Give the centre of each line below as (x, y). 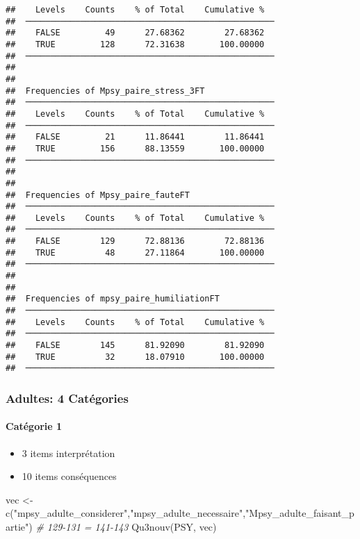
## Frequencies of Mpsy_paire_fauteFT (98, 195)
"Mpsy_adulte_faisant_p (300, 513)
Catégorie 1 (34, 426)
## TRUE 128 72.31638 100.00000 (135, 44)
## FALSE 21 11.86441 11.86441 (135, 137)
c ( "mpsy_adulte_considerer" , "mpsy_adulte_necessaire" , (126, 513)
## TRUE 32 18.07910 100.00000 (135, 357)
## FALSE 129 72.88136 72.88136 (135, 241)
